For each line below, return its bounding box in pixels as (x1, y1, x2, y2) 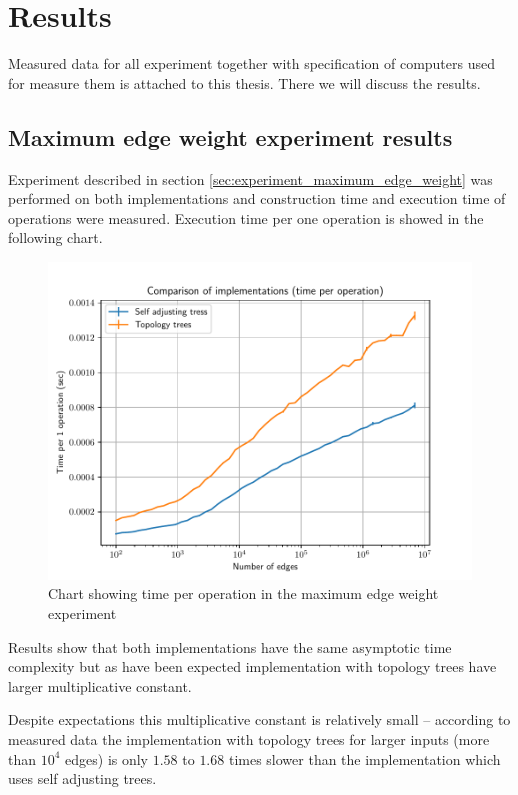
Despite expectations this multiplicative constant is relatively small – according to (8, 709, 511, 730)
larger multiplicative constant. (8, 675, 192, 696)
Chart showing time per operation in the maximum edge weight (48, 583, 439, 604)
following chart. (8, 227, 103, 248)
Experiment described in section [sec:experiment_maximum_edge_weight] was (8, 168, 493, 189)
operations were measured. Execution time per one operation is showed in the (8, 207, 484, 228)
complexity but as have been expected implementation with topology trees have (8, 656, 497, 677)
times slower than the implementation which (228, 748, 501, 769)
